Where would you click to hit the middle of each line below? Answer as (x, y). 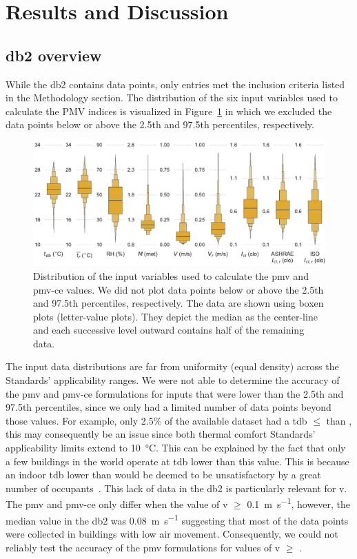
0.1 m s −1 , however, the (299, 503)
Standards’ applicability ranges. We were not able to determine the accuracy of (173, 380)
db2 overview (54, 55)
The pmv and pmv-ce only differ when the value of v (117, 504)
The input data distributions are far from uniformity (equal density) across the (172, 366)
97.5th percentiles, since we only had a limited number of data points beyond (169, 407)
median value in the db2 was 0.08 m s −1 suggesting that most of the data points (177, 519)
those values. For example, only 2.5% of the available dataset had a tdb (156, 420)
